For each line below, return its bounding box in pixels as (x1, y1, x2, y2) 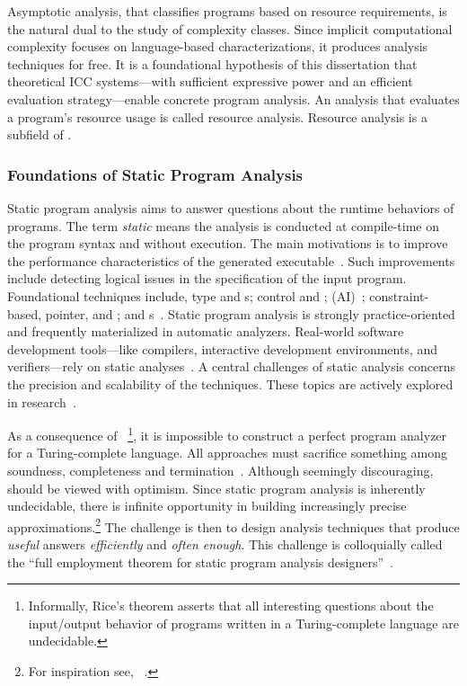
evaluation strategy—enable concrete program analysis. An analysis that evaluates (7, 89, 460, 108)
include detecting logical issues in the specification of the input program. (7, 269, 407, 288)
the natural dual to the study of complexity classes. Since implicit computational (7, 19, 453, 38)
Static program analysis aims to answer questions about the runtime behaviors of (7, 198, 454, 217)
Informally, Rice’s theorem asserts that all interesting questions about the (28, 596, 434, 615)
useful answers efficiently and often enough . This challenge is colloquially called (7, 534, 443, 553)
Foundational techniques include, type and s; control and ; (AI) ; (7, 286, 366, 305)
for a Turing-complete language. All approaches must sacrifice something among (7, 443, 448, 462)
